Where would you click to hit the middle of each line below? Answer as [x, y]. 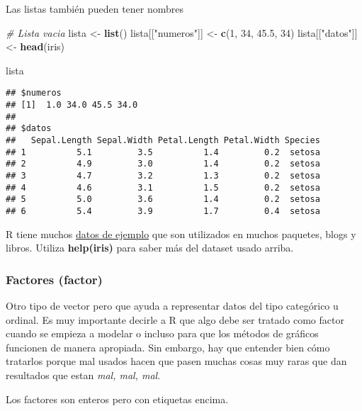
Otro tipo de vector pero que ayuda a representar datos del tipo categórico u [172, 305]
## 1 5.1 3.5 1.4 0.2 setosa [163, 152]
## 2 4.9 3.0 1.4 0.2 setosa [163, 164]
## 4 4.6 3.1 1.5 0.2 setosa [163, 187]
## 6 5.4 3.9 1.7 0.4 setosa [163, 211]
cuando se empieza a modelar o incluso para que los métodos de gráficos [162, 333]
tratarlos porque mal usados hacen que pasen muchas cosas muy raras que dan [176, 361]
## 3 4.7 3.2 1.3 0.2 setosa [163, 175]
